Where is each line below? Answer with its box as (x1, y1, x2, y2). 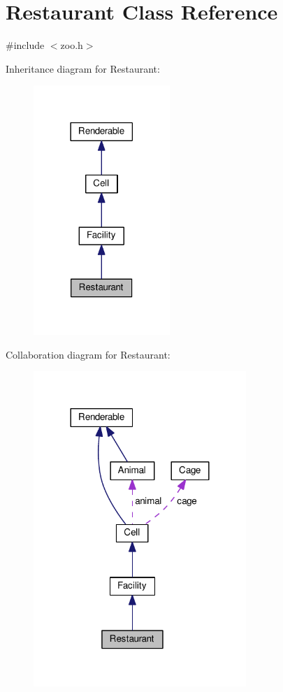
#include (6, 38, 45, 52)
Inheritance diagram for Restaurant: (6, 61, 160, 75)
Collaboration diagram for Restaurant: (6, 347, 170, 361)
